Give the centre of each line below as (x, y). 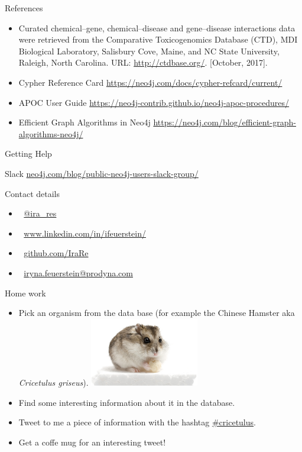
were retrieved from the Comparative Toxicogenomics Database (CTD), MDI (158, 39)
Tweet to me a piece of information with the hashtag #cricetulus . (137, 422)
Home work (25, 293)
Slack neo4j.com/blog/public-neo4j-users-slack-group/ (102, 173)
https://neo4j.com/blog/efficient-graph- (225, 122)
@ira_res (40, 213)
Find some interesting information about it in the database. (127, 402)
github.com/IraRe (56, 253)
